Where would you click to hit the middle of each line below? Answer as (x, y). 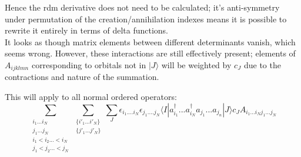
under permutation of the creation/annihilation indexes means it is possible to (146, 19)
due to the (262, 64)
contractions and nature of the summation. (82, 77)
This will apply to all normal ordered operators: (91, 97)
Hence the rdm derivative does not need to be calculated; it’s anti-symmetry (142, 7)
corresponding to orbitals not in (89, 64)
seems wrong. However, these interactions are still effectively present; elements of (150, 53)
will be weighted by (196, 64)
